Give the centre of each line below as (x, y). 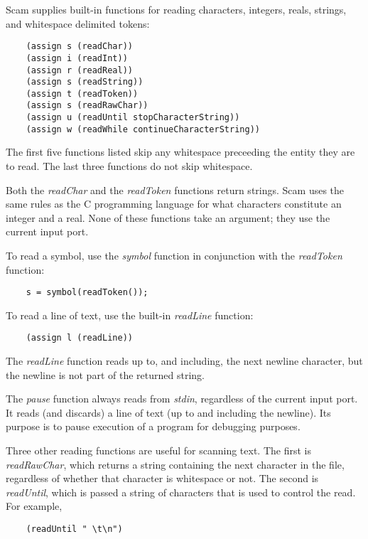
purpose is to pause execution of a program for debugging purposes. (153, 426)
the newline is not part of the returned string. (105, 374)
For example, (34, 506)
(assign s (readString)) (85, 82)
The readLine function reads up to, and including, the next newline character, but (184, 361)
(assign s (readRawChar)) (87, 106)
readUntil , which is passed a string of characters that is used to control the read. (181, 492)
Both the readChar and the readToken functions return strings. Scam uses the (175, 190)
